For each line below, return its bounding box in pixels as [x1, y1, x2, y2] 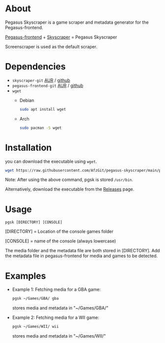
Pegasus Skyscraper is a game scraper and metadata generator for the [5, 19, 149, 25]
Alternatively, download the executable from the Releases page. [5, 186, 135, 192]
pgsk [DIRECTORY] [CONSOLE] [5, 220, 63, 225]
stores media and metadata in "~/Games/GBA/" [12, 305, 109, 311]
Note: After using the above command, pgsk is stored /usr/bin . [5, 177, 134, 183]
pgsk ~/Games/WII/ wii [12, 324, 59, 329]
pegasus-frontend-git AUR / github [12, 82, 83, 88]
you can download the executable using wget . [5, 158, 97, 164]
